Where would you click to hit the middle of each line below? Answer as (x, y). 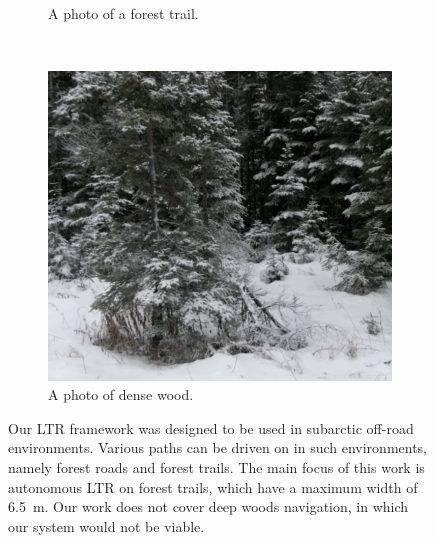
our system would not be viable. (106, 525)
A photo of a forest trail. (123, 13)
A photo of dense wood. (121, 394)
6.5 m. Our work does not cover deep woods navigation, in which (208, 506)
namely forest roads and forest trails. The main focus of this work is (216, 466)
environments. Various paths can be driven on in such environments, (218, 447)
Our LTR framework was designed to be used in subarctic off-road (211, 427)
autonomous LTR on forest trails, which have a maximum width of (213, 486)
